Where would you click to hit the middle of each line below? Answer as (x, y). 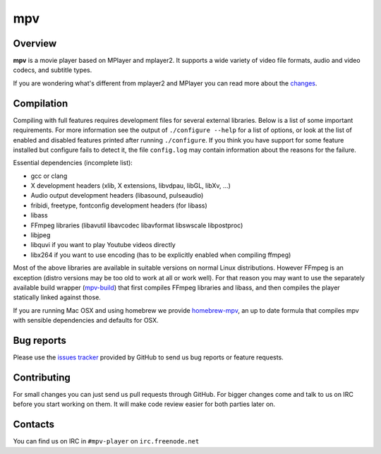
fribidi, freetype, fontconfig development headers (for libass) (119, 205)
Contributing (42, 377)
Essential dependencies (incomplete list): (73, 163)
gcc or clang (49, 176)
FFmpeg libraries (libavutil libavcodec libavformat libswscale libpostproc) (137, 225)
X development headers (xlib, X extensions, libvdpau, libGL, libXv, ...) (131, 186)
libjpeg (41, 235)
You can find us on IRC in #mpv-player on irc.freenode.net (106, 441)
